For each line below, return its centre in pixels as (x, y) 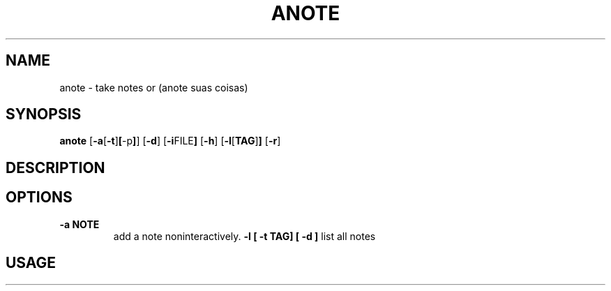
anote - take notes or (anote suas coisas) (154, 87)
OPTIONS (39, 197)
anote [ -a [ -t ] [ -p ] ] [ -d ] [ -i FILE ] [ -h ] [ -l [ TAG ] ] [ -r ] (170, 141)
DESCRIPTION (55, 167)
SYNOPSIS (44, 114)
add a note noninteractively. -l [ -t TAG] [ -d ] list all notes (244, 236)
